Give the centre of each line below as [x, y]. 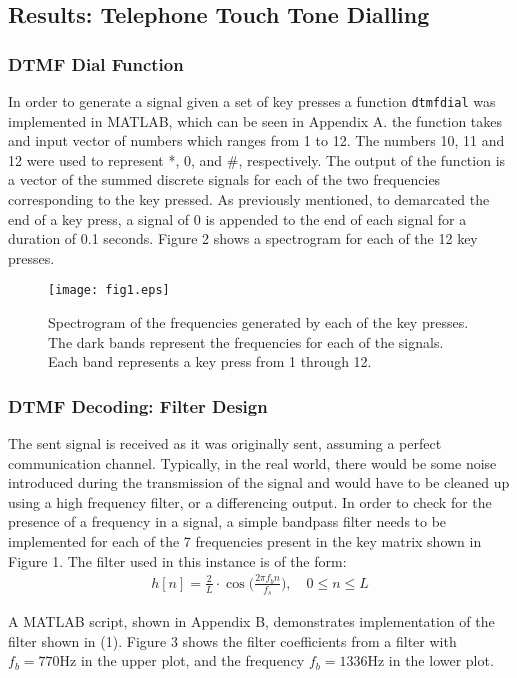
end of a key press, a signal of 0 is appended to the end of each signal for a [237, 218]
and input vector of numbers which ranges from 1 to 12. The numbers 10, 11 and [256, 140]
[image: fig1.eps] [109, 290]
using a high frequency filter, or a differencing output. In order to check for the [250, 501]
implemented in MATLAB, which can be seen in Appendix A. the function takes [255, 120]
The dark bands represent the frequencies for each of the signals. [246, 341]
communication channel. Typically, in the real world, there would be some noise [252, 462]
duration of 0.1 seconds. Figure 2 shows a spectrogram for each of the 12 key [243, 238]
